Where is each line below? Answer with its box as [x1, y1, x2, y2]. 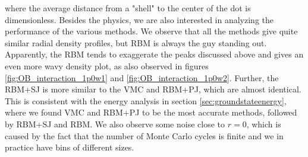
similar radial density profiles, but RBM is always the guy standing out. [5, 36, 267, 49]
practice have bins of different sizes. [5, 141, 134, 153]
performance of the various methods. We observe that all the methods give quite [5, 25, 298, 37]
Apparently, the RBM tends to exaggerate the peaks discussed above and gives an [5, 48, 304, 60]
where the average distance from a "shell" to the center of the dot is [5, 2, 251, 14]
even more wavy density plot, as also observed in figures [5, 59, 209, 72]
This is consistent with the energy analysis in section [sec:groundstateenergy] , [5, 94, 287, 107]
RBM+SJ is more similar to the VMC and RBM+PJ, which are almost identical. [5, 83, 301, 95]
